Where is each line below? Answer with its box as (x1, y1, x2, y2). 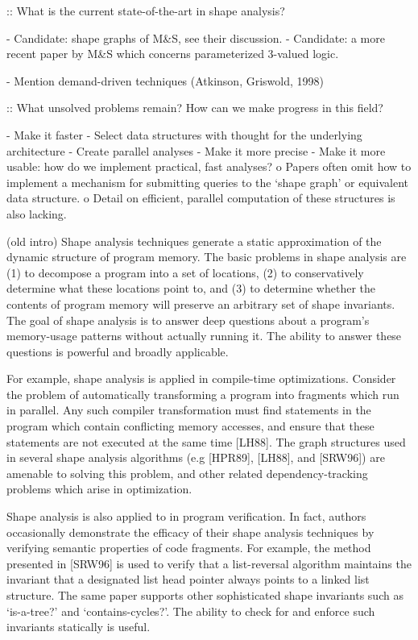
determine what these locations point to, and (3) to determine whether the (6, 280, 375, 297)
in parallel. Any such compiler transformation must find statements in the (6, 401, 371, 418)
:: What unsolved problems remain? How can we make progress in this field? (6, 99, 383, 116)
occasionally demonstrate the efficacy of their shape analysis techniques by (6, 523, 375, 540)
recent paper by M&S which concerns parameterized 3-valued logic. (6, 45, 339, 62)
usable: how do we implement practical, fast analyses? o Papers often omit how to (6, 158, 412, 175)
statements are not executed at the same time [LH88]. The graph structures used (6, 433, 406, 450)
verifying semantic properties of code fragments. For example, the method (6, 539, 371, 556)
